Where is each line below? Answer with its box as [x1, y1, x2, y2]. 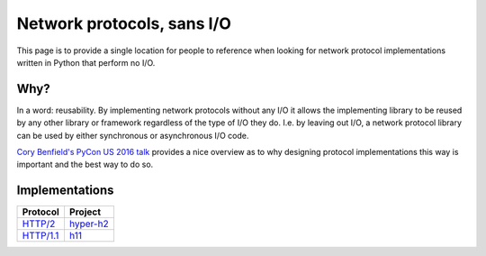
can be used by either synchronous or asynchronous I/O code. [16, 130, 249, 141]
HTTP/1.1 [22, 230, 59, 242]
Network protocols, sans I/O [16, 14, 231, 33]
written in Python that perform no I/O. [16, 57, 156, 68]
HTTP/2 [22, 217, 56, 230]
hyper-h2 [68, 217, 109, 230]
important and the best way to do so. [16, 159, 154, 170]
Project [68, 206, 102, 218]
